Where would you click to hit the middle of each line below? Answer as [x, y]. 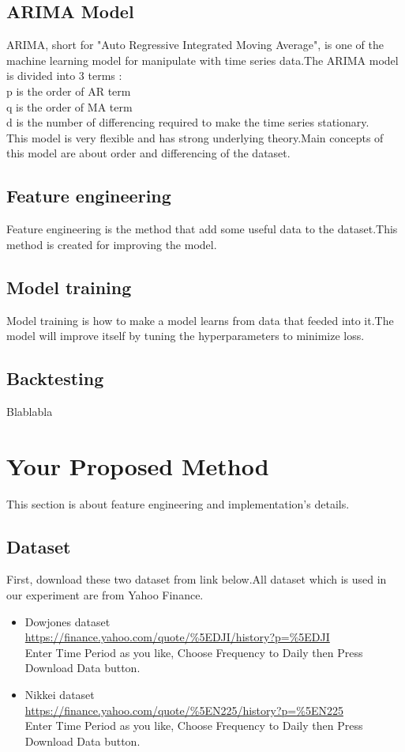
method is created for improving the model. [112, 244]
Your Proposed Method [138, 465]
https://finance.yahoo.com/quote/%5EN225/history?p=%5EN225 [184, 710]
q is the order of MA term [69, 106]
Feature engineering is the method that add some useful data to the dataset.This [202, 229]
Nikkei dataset [60, 695]
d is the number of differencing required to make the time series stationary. [188, 122]
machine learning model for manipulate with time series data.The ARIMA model [202, 60]
